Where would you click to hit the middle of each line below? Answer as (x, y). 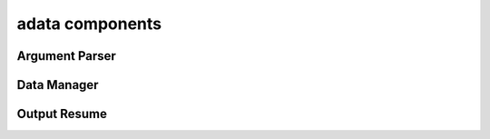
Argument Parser (67, 56)
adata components (89, 24)
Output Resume (62, 114)
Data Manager (58, 85)
